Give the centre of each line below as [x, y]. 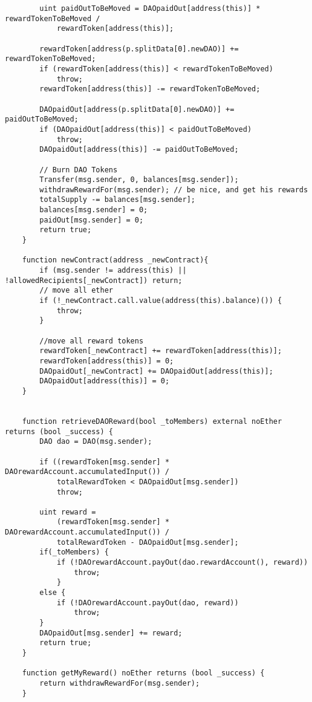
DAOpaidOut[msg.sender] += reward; [111, 633]
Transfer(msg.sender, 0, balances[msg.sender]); [139, 180]
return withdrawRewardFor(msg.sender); [120, 683]
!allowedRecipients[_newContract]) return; [94, 280]
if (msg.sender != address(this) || [113, 271]
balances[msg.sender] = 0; [94, 210]
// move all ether [76, 291]
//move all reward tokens [92, 341]
